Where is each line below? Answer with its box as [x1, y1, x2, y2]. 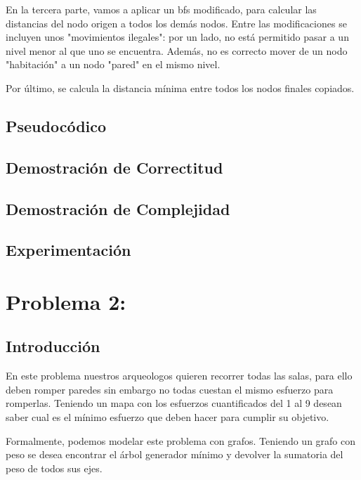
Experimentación [6, 239, 131, 261]
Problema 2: [6, 287, 126, 316]
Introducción [6, 335, 100, 357]
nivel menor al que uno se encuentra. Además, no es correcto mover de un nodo [6, 43, 348, 58]
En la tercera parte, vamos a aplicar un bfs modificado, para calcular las [6, 2, 317, 16]
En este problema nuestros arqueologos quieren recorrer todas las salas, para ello [6, 368, 353, 383]
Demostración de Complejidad [6, 197, 230, 219]
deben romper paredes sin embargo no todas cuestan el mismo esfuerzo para [6, 382, 334, 396]
